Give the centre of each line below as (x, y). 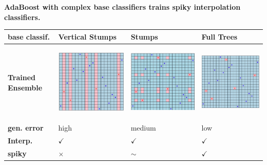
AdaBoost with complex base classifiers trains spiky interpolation (122, 7)
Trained (22, 77)
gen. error (26, 128)
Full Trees (220, 36)
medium (143, 128)
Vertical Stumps (87, 36)
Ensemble (25, 87)
